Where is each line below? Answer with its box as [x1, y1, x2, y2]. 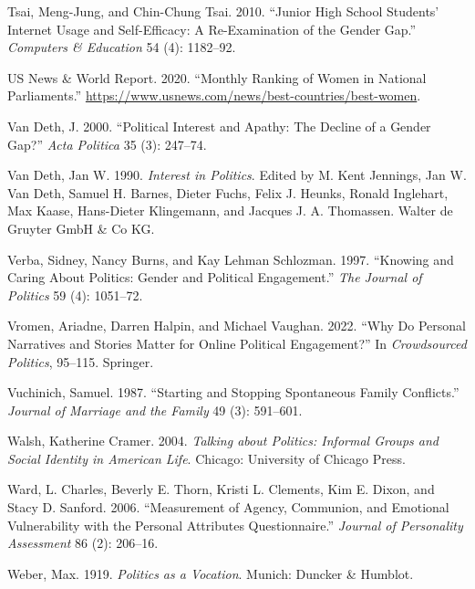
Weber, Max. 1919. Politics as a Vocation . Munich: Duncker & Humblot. [7, 563, 414, 583]
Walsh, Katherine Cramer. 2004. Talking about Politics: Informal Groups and [7, 431, 439, 450]
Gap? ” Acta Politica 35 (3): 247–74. [7, 134, 207, 153]
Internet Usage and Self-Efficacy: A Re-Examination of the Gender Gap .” [7, 19, 417, 38]
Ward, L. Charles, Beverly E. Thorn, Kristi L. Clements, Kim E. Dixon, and [7, 479, 435, 499]
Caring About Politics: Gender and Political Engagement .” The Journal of [7, 268, 422, 287]
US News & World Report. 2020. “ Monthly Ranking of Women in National [7, 68, 427, 87]
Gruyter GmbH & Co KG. [7, 218, 155, 237]
